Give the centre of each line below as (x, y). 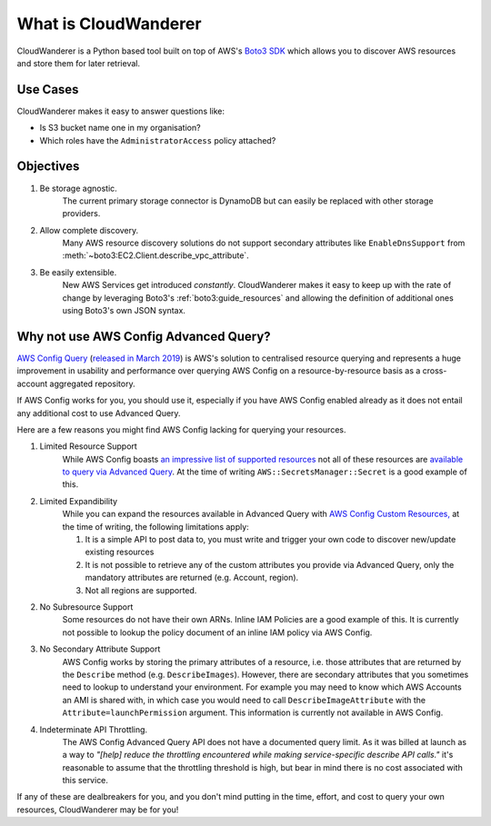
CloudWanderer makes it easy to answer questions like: (121, 111)
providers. (81, 214)
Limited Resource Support (89, 446)
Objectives (48, 167)
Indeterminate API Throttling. (94, 729)
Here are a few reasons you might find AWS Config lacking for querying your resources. (181, 429)
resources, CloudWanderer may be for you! (98, 810)
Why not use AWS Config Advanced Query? (144, 336)
